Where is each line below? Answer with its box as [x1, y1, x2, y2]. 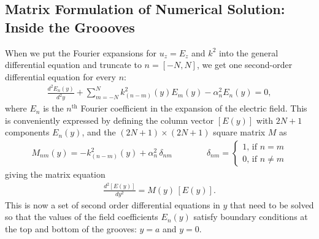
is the [43, 102, 64, 115]
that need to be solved [230, 198, 314, 211]
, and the [82, 126, 116, 138]
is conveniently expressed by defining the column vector [5, 113, 214, 126]
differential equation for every [5, 70, 116, 83]
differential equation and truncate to [5, 58, 142, 71]
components [5, 126, 50, 138]
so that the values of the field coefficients [5, 210, 158, 223]
